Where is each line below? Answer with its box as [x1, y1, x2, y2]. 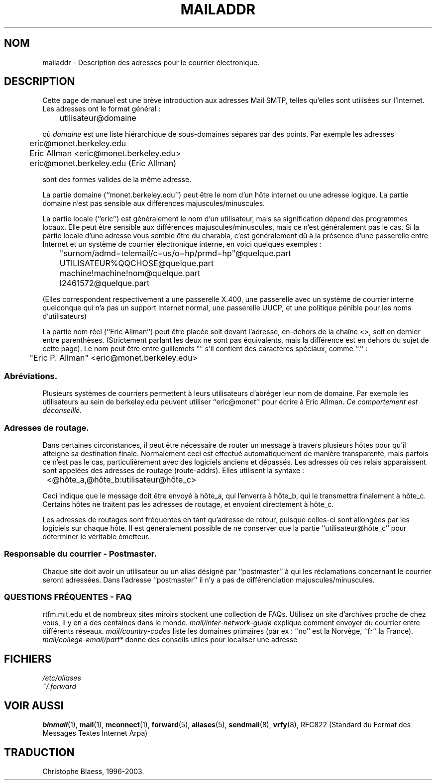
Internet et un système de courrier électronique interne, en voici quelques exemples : [42, 240, 322, 249]
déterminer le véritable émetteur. [42, 532, 150, 541]
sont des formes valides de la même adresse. [42, 175, 192, 184]
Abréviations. [4, 371, 58, 381]
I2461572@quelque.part [59, 278, 150, 289]
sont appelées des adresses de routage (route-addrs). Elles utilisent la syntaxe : [42, 466, 305, 475]
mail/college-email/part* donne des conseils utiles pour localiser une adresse [42, 635, 298, 644]
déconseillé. [42, 406, 82, 415]
